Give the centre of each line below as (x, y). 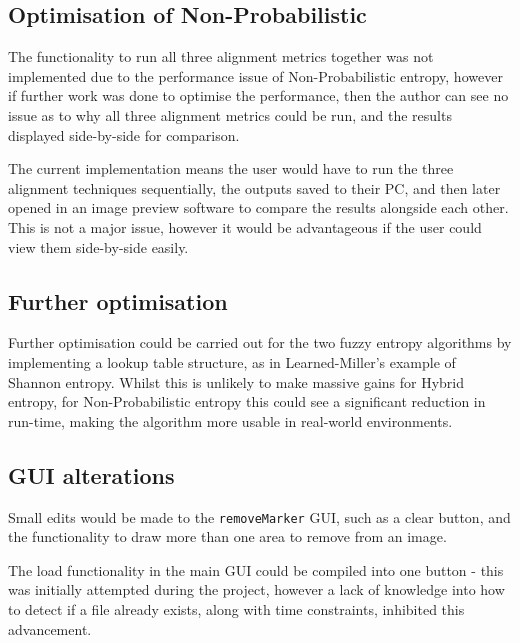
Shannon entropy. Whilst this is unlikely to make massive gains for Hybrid (236, 381)
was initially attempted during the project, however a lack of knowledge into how (256, 589)
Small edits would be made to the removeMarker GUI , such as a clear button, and (259, 516)
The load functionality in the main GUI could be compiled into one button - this (256, 569)
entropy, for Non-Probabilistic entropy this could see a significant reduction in (247, 401)
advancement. (50, 628)
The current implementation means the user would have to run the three (231, 168)
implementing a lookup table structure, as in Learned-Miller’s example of (232, 361)
